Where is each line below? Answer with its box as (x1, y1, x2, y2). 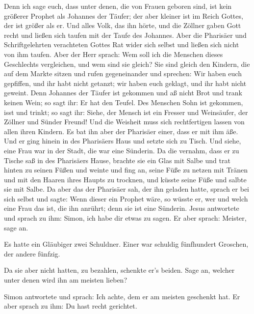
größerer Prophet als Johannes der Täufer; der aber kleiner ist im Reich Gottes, (4, 10, 243, 21)
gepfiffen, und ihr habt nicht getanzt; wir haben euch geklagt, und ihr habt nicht (4, 78, 247, 88)
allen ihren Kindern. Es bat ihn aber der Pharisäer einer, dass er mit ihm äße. (4, 126, 238, 136)
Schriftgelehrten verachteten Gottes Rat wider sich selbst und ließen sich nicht (4, 39, 239, 50)
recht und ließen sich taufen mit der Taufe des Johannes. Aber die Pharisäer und (4, 29, 247, 40)
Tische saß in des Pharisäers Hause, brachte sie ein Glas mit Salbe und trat (4, 155, 230, 165)
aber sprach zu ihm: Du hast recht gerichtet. (4, 301, 137, 311)
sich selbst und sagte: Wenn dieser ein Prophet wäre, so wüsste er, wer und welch (4, 193, 248, 203)
